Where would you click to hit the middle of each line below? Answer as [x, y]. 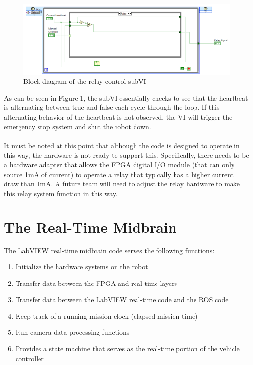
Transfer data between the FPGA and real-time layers [96, 283]
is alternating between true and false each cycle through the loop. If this [112, 107]
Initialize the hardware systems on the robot [82, 267]
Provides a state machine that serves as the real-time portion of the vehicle [127, 349]
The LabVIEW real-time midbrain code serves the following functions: [109, 250]
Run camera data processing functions [72, 332]
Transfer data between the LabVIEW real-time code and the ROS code [122, 299]
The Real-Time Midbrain [90, 227]
